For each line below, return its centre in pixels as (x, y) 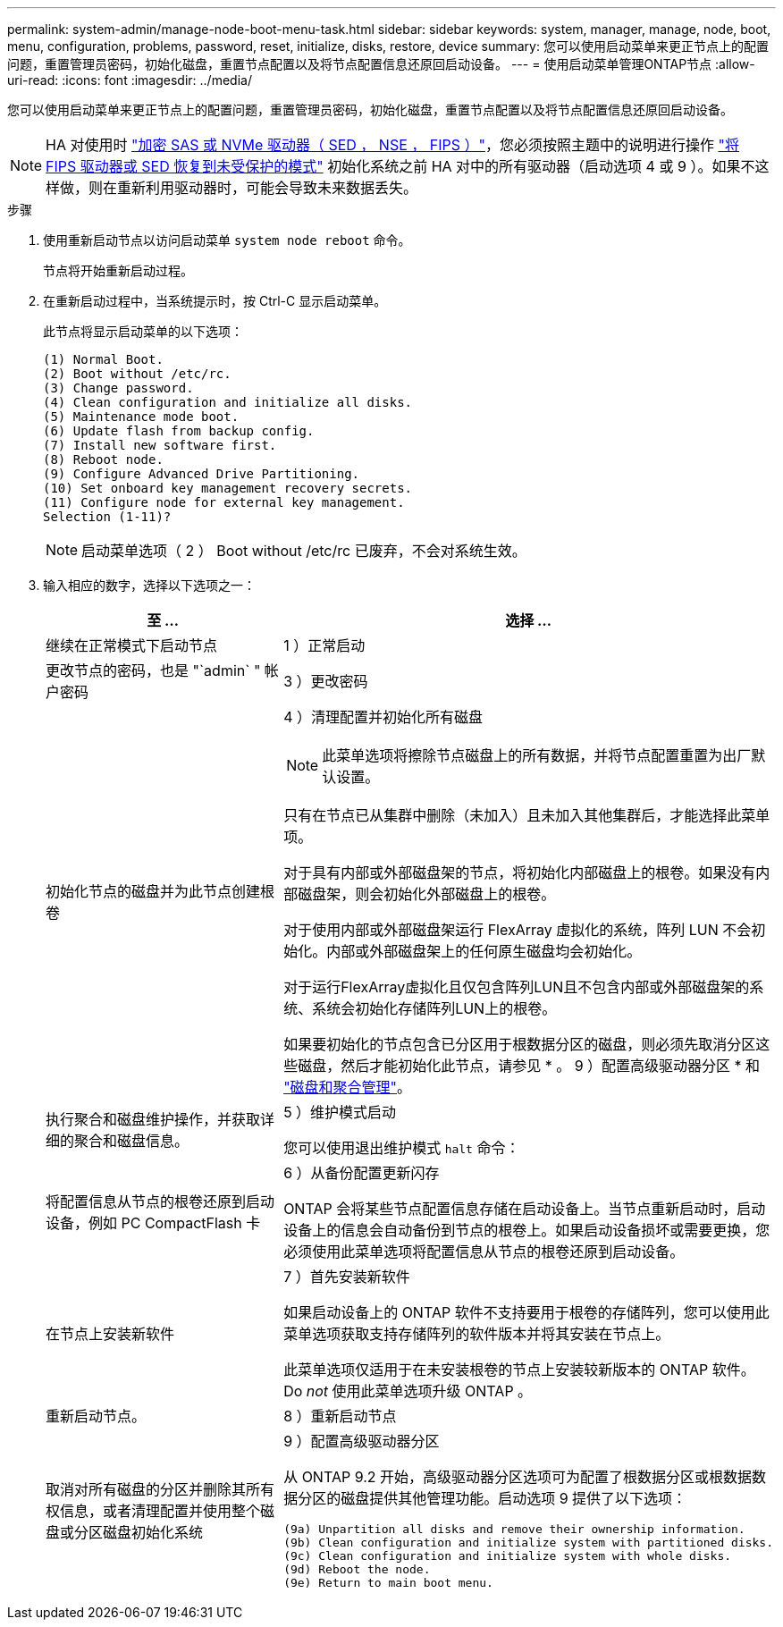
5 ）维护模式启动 (340, 1112)
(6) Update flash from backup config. (179, 431)
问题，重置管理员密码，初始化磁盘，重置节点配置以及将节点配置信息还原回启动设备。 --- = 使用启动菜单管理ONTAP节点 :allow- (381, 64)
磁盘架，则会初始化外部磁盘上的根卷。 (427, 894)
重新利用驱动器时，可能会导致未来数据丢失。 (268, 188)
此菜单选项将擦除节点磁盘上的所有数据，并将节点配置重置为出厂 (537, 755)
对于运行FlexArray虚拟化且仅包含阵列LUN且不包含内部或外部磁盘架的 (517, 987)
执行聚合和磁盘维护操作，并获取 (153, 1119)
